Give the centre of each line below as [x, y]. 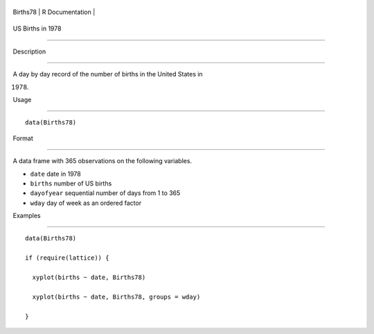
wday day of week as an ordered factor [86, 203]
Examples [27, 216]
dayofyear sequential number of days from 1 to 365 [105, 193]
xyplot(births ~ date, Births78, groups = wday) [116, 297]
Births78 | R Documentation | [54, 12]
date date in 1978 [55, 174]
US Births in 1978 [37, 28]
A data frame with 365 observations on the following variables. [103, 161]
